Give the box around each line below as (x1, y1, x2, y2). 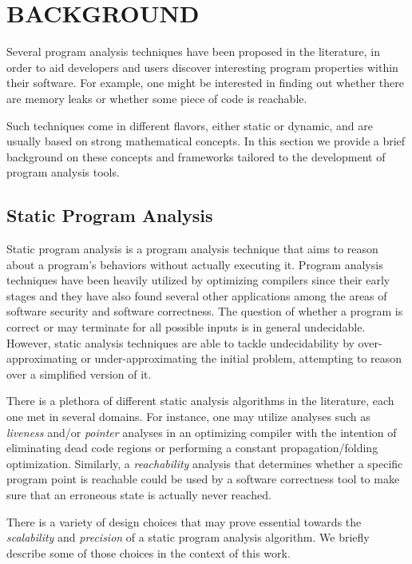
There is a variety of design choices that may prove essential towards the (6, 513, 362, 530)
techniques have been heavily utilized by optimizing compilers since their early (6, 272, 390, 288)
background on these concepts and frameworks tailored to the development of (6, 148, 386, 165)
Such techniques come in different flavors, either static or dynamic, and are (6, 117, 373, 133)
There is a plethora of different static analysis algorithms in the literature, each (6, 392, 394, 409)
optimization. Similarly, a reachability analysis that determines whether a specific (6, 455, 403, 471)
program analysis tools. (6, 164, 120, 181)
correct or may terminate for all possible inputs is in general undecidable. (6, 319, 366, 336)
